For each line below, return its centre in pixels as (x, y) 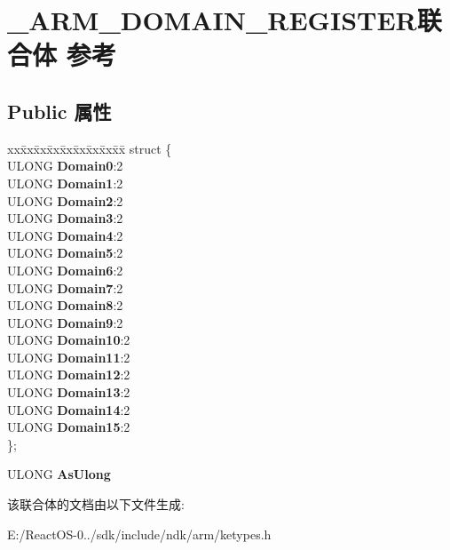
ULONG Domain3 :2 (65, 218)
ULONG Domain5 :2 (65, 253)
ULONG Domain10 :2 (69, 340)
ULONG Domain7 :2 (65, 287)
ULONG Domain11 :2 (69, 357)
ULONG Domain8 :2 (65, 305)
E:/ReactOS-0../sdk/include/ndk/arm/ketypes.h (139, 534)
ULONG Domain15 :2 (69, 427)
